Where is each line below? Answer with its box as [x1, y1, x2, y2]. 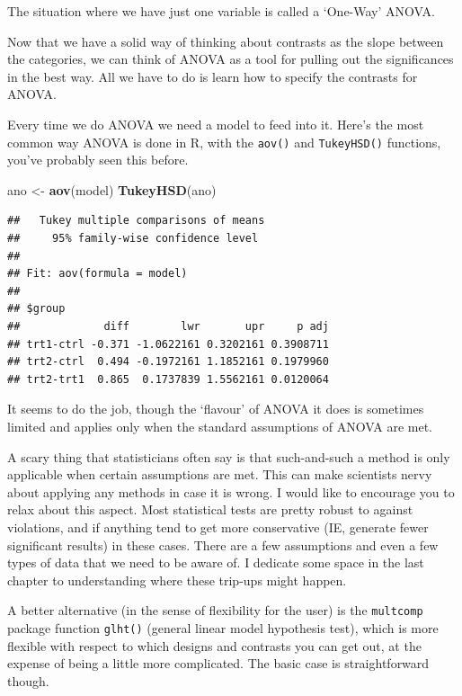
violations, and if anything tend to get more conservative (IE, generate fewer [7, 517, 429, 536]
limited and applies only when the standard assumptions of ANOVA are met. [7, 416, 432, 435]
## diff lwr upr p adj [7, 319, 329, 333]
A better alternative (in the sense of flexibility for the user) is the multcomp [7, 601, 423, 620]
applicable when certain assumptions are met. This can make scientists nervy [7, 465, 432, 484]
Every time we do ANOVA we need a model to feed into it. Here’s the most [7, 114, 424, 133]
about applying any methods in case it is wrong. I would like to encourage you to [7, 482, 455, 501]
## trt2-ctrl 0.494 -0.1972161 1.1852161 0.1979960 [7, 355, 329, 369]
